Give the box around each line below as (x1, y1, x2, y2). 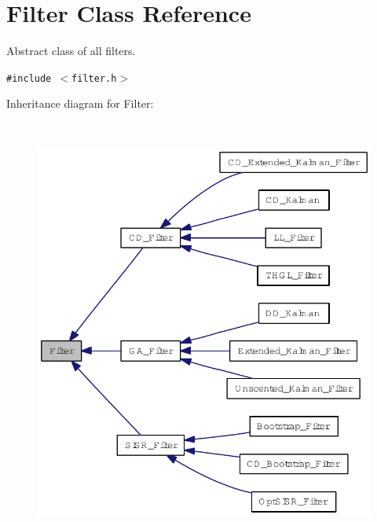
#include (6, 72, 52, 84)
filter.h (71, 72, 117, 84)
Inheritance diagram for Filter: (6, 95, 154, 112)
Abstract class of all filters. (6, 42, 136, 59)
